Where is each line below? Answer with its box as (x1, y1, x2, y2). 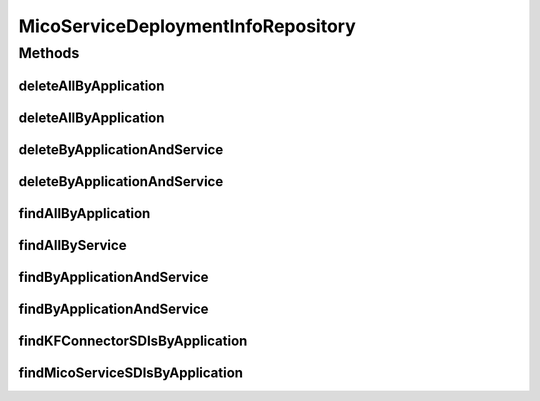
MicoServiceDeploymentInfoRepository (18, 15, 357, 37)
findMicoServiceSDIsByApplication (18, 364, 244, 381)
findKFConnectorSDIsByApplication (18, 332, 248, 349)
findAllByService (18, 236, 127, 254)
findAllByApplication (18, 205, 151, 222)
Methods (18, 44, 80, 62)
